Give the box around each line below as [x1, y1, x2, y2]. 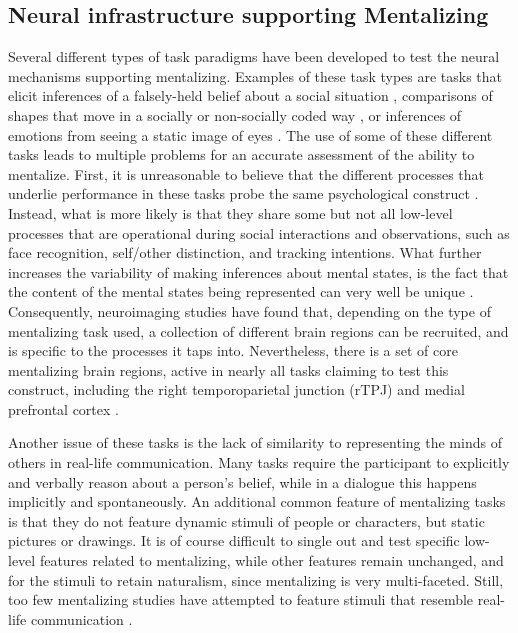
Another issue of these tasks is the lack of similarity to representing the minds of [8, 432, 502, 453]
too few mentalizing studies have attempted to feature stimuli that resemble [8, 589, 474, 610]
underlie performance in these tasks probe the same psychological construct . [8, 183, 479, 204]
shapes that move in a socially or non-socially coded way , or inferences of [8, 104, 462, 125]
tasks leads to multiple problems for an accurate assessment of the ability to [8, 144, 475, 165]
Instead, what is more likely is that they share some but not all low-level [8, 202, 453, 223]
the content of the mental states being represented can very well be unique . [8, 281, 474, 302]
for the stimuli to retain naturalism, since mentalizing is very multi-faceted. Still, [8, 569, 504, 590]
